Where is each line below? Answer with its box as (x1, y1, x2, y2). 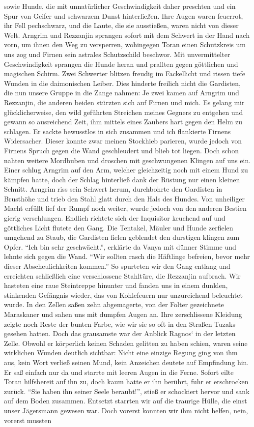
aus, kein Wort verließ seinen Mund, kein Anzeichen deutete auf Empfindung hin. (4, 357, 249, 367)
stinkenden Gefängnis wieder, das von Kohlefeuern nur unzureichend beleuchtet (4, 289, 243, 300)
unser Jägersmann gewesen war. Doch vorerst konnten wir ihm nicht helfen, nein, (4, 405, 248, 415)
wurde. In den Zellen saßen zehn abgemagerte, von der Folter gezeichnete (4, 299, 224, 310)
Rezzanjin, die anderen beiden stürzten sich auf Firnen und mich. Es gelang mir (4, 97, 245, 107)
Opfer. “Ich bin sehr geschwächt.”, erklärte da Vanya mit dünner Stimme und (4, 241, 236, 252)
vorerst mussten (4, 415, 52, 425)
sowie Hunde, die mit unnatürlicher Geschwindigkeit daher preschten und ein (4, 1, 236, 11)
